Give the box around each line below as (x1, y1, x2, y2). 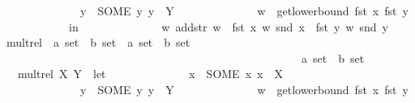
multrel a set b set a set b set (6, 34, 190, 51)
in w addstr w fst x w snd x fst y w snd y (68, 18, 389, 35)
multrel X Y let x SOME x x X (17, 65, 283, 82)
